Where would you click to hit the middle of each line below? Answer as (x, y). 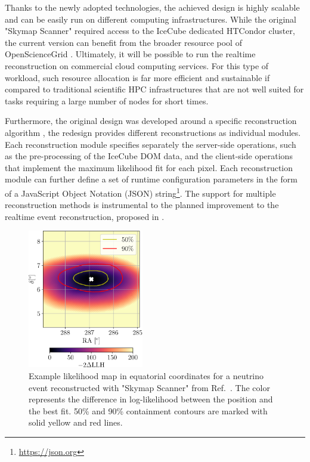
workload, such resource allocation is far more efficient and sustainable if (137, 77)
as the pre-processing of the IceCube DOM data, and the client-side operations (149, 156)
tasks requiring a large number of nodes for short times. (107, 100)
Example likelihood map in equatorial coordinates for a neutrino (146, 376)
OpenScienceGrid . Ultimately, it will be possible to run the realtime (130, 54)
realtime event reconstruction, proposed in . (85, 216)
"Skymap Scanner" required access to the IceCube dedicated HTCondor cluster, (150, 31)
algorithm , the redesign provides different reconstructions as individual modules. (153, 132)
